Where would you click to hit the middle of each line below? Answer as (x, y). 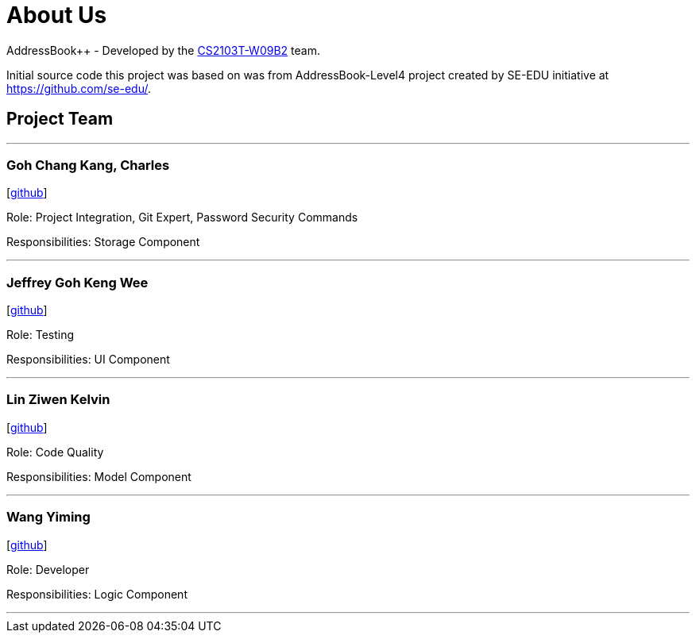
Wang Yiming (48, 517)
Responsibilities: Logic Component (97, 594)
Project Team (60, 119)
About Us (57, 15)
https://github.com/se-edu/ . (79, 88)
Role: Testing (41, 335)
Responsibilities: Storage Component (103, 242)
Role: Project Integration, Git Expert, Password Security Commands (182, 217)
